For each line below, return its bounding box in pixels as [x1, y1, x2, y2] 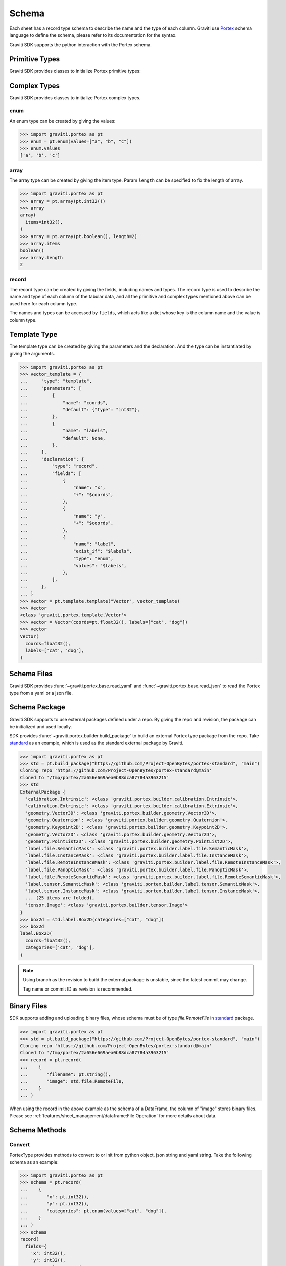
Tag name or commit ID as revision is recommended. [23, 986, 133, 992]
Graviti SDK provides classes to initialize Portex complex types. [9, 95, 141, 101]
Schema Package [9, 703, 66, 711]
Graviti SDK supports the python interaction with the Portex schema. [9, 42, 152, 48]
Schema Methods [9, 1126, 66, 1134]
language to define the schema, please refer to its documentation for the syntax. [9, 32, 177, 38]
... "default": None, [20, 435, 106, 441]
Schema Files [9, 669, 53, 678]
